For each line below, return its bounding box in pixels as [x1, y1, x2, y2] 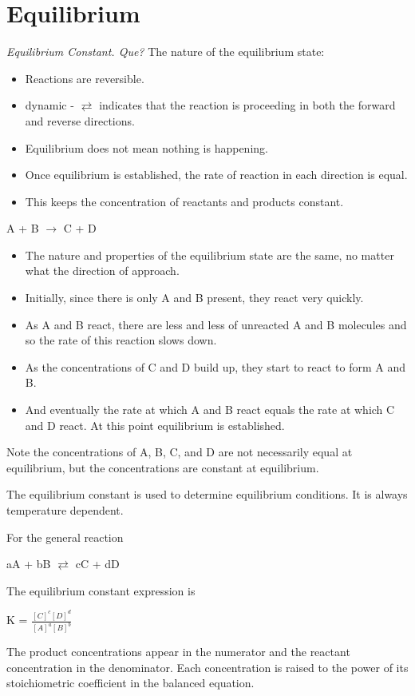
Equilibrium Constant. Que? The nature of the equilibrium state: [6, 43, 325, 60]
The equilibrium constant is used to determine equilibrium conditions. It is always [6, 486, 408, 503]
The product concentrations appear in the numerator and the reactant [6, 643, 350, 660]
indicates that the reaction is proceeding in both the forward [99, 97, 396, 113]
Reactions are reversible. [25, 70, 144, 86]
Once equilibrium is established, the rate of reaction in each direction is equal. [25, 166, 408, 183]
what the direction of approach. [25, 262, 180, 279]
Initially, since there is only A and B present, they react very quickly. [25, 289, 364, 306]
